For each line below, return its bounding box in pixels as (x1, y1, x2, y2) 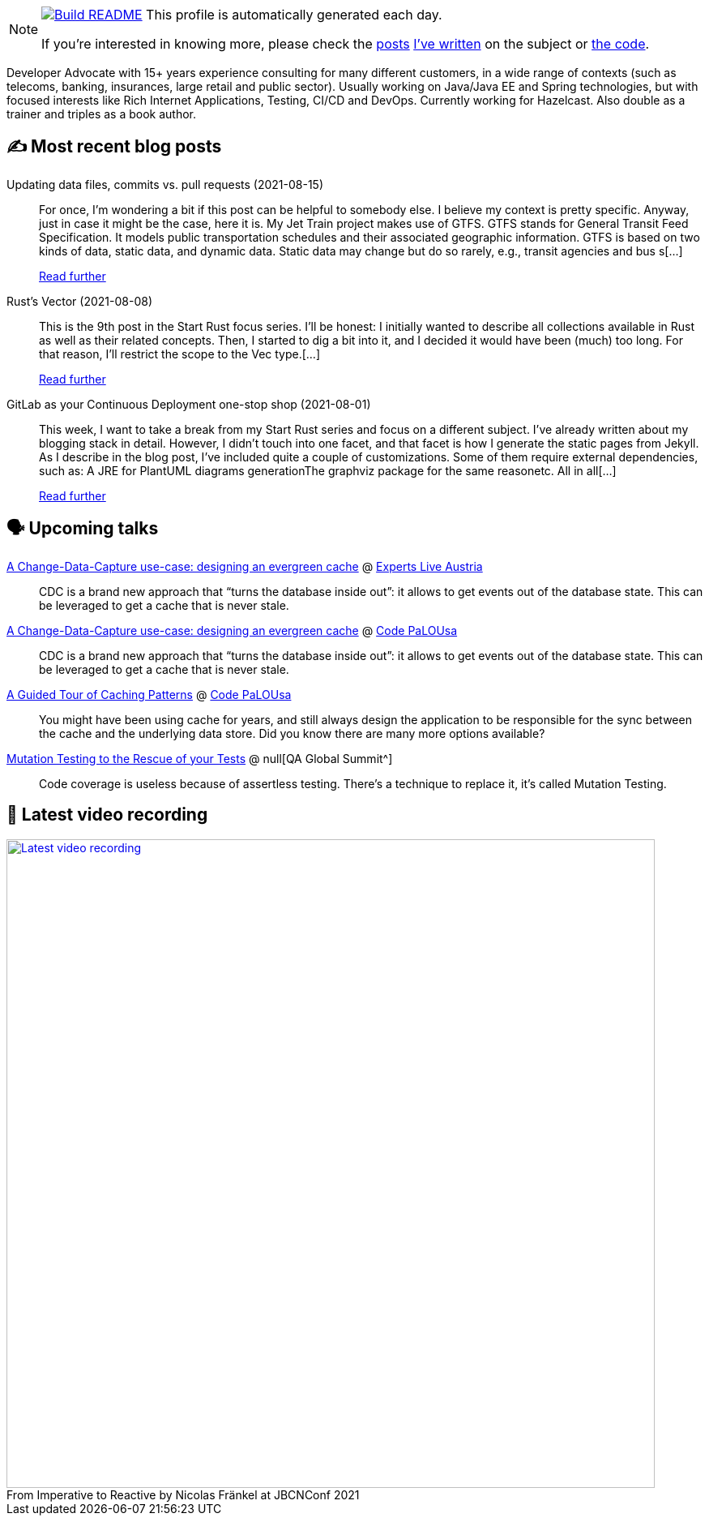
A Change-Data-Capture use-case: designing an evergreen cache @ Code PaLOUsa (6, 623, 458, 637)
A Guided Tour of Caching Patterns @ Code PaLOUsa (6, 687, 292, 701)
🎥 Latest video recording (6, 804, 208, 825)
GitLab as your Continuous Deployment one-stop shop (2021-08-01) (6, 397, 371, 411)
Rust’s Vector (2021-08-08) (6, 294, 152, 308)
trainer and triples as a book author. (6, 107, 197, 121)
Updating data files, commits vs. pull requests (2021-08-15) (6, 177, 323, 191)
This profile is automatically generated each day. (146, 6, 442, 23)
